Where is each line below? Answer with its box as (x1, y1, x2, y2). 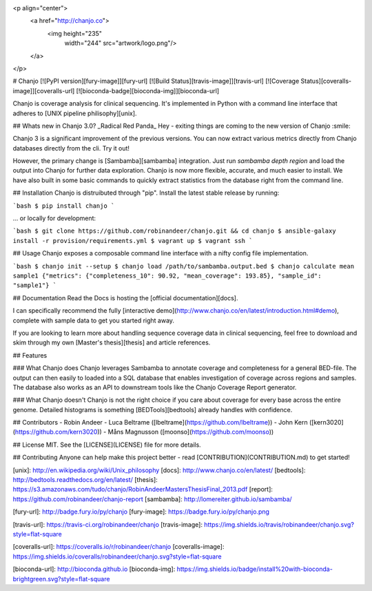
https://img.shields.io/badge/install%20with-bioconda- (176, 565, 333, 573)
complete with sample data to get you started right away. (12, 316, 175, 324)
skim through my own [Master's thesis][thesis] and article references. (12, 338, 211, 347)
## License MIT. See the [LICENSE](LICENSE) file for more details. (12, 440, 201, 449)
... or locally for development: (12, 214, 96, 222)
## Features (12, 351, 48, 359)
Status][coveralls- (300, 77, 351, 86)
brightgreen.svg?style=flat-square (12, 574, 110, 583)
